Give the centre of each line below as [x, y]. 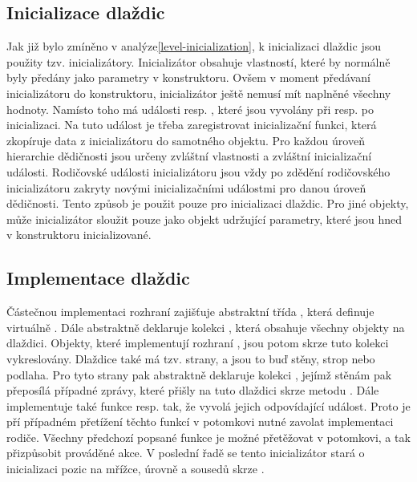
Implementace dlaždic [98, 278]
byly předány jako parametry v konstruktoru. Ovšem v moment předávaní [188, 77]
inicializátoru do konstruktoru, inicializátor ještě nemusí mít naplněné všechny [199, 93]
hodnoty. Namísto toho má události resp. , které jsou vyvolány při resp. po [190, 109]
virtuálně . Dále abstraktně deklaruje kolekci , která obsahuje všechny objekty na [206, 327]
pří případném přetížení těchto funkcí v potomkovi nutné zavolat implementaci [200, 421]
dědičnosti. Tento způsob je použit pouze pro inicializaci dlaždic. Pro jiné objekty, [208, 203]
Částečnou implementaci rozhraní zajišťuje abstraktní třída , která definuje [190, 312]
